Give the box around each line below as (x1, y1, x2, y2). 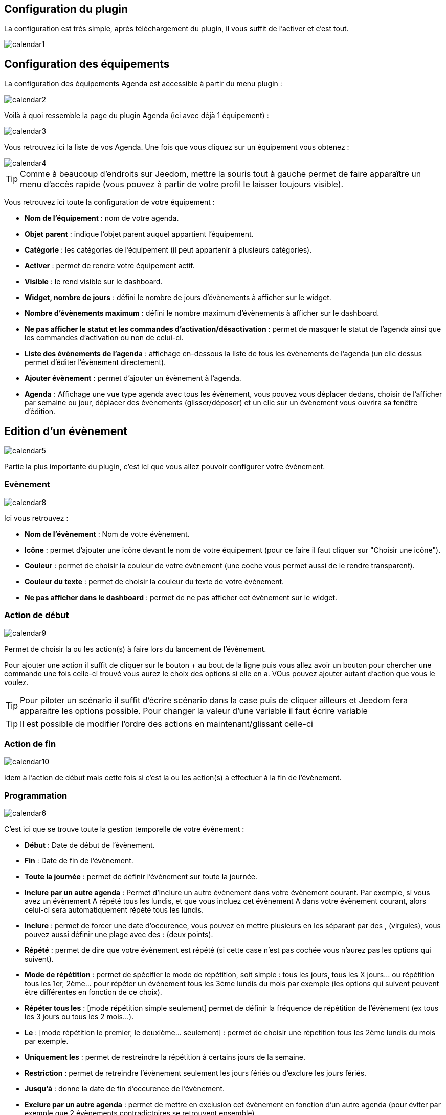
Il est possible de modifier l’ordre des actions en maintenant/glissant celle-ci (20, 718, 313, 729)
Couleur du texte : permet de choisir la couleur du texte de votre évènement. (25, 577, 284, 586)
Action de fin (4, 738, 56, 749)
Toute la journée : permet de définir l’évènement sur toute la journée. (25, 872, 258, 881)
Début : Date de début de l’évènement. (25, 840, 155, 850)
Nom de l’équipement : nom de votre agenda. (25, 214, 179, 223)
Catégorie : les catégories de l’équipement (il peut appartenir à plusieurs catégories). (25, 245, 312, 255)
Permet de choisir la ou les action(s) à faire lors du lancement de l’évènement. (4, 644, 266, 653)
